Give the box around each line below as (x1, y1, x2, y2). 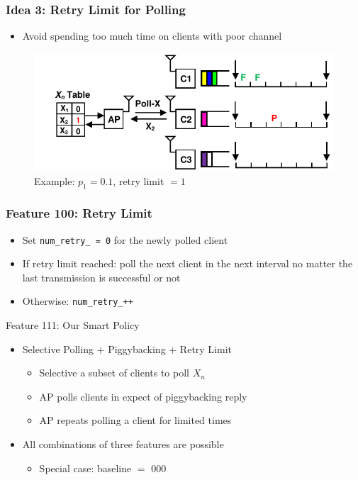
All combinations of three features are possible (22, 436, 224, 451)
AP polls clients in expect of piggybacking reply (39, 389, 247, 403)
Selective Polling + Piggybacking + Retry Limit (22, 341, 233, 356)
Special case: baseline (39, 460, 132, 475)
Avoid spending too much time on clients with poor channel (22, 28, 282, 43)
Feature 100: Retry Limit (6, 204, 152, 222)
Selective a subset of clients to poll (39, 365, 189, 380)
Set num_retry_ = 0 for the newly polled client (22, 232, 228, 247)
